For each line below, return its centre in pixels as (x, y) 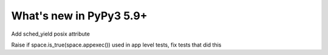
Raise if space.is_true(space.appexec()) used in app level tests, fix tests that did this (116, 45)
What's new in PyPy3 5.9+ (80, 16)
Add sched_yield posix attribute (51, 34)
